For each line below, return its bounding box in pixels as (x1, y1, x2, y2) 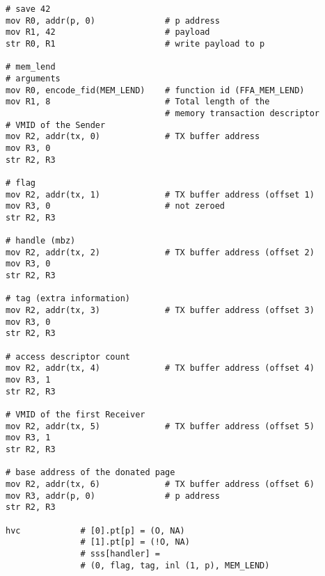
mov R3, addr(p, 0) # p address (6, 490, 220, 501)
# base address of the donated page (6, 467, 175, 478)
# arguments (6, 73, 61, 83)
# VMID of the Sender (6, 120, 106, 130)
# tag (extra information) (6, 294, 130, 304)
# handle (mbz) (6, 236, 76, 246)
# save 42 (6, 4, 51, 14)
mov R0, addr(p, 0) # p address (6, 15, 220, 26)
